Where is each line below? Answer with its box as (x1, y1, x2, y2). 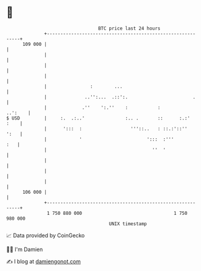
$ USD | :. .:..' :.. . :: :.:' (6, 115, 190, 121)
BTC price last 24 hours (98, 25, 161, 31)
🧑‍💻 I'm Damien (6, 246, 43, 253)
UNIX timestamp (109, 220, 147, 227)
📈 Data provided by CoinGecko (6, 232, 85, 239)
